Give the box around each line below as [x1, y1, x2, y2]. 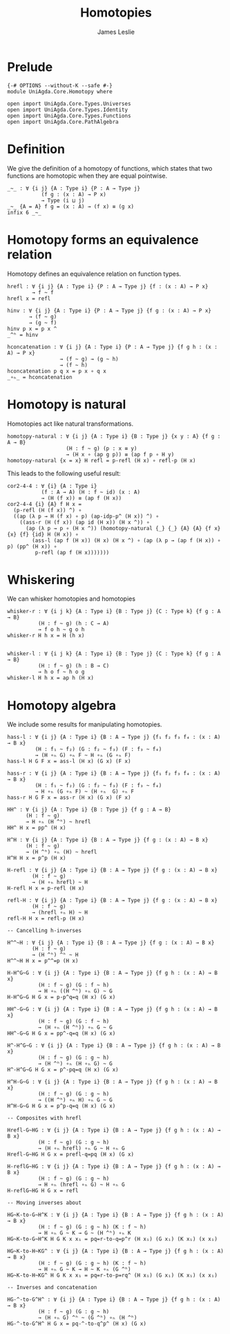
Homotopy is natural [7, 396, 126, 412]
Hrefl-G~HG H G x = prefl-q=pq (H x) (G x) [7, 1151, 135, 1158]
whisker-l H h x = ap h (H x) [7, 675, 95, 682]
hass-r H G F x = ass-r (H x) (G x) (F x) [7, 794, 131, 801]
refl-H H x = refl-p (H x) [7, 915, 85, 922]
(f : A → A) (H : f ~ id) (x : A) [41, 489, 140, 496]
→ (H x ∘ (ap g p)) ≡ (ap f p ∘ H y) [66, 451, 175, 458]
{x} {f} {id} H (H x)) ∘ [7, 531, 79, 538]
